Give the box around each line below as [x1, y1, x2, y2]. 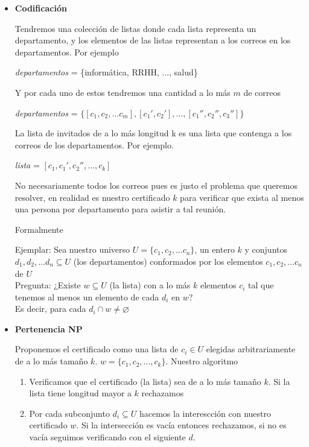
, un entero [194, 243, 235, 256]
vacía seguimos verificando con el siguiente [29, 431, 186, 443]
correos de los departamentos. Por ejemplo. [14, 138, 174, 151]
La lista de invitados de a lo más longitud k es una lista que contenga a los [14, 127, 292, 139]
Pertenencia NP [14, 322, 83, 335]
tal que [248, 279, 274, 291]
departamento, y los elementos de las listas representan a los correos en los [14, 34, 291, 46]
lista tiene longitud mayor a [29, 387, 132, 399]
